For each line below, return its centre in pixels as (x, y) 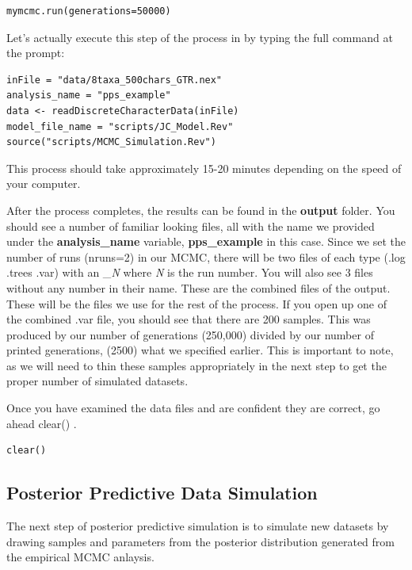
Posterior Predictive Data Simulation (162, 493)
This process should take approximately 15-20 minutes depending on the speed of (204, 168)
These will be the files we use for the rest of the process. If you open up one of (197, 303)
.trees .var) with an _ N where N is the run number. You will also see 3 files (190, 272)
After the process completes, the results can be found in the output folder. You (201, 210)
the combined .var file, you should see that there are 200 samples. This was (189, 319)
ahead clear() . (42, 423)
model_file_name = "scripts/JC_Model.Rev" (120, 126)
